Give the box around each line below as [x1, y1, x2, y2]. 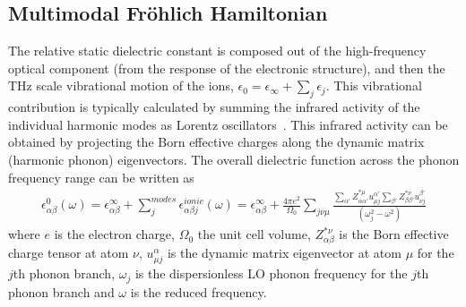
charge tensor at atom [8, 243, 129, 262]
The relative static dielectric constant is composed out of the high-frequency [8, 41, 427, 60]
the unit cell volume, [197, 225, 311, 243]
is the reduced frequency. [130, 282, 267, 301]
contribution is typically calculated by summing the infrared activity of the [8, 98, 420, 116]
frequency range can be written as [8, 167, 194, 186]
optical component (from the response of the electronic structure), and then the [8, 58, 445, 77]
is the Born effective [339, 225, 449, 243]
